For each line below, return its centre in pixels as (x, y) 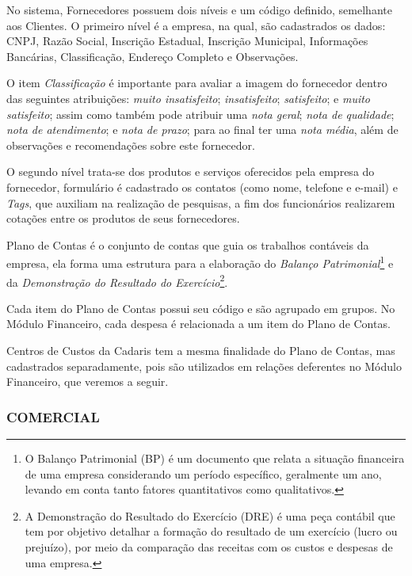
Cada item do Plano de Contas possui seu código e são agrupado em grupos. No (201, 308)
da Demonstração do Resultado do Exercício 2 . (117, 280)
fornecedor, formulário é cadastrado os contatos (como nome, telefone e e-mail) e (202, 187)
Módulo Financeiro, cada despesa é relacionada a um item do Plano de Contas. (198, 324)
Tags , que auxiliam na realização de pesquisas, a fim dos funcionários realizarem (201, 202)
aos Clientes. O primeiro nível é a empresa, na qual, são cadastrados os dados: (196, 25)
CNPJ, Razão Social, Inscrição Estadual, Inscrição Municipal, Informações (187, 41)
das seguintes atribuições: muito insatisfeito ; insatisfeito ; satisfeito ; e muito (189, 98)
